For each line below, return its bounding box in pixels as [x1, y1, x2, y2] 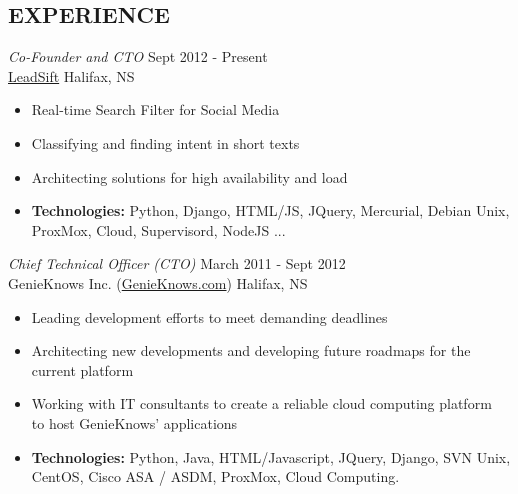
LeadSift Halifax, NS [8, 65, 135, 86]
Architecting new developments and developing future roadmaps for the [31, 340, 471, 361]
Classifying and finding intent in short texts [31, 132, 300, 153]
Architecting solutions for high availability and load [31, 166, 348, 187]
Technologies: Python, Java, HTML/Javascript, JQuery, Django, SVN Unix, [31, 446, 511, 467]
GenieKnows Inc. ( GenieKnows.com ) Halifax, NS [8, 272, 308, 293]
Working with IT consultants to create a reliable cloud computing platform [31, 393, 492, 414]
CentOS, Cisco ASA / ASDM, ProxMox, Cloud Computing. [31, 466, 400, 487]
